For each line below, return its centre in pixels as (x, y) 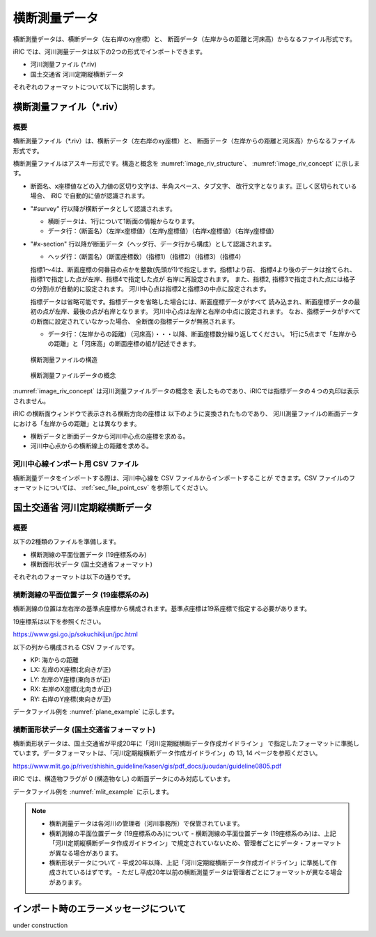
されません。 (31, 401)
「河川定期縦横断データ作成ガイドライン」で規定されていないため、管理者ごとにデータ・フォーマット (195, 843)
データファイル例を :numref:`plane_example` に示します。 (96, 711)
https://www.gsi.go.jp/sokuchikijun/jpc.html (76, 634)
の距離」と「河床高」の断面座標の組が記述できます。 (124, 344)
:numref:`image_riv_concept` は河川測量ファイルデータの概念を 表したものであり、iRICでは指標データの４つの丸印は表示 (186, 391)
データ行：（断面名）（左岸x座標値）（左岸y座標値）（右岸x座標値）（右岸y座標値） (163, 231)
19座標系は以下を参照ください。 (59, 621)
